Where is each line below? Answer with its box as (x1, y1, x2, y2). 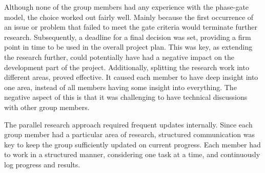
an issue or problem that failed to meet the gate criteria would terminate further (4, 21, 257, 32)
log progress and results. (4, 159, 80, 169)
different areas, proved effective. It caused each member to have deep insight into (4, 72, 258, 82)
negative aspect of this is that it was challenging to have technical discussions (4, 92, 248, 102)
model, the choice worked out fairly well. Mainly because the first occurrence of (4, 11, 254, 22)
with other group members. (4, 101, 90, 112)
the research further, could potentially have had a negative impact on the (4, 51, 235, 62)
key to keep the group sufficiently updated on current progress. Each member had (4, 139, 261, 149)
